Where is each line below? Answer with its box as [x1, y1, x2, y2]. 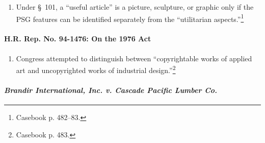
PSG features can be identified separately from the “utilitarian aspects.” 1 [16, 12, 244, 24]
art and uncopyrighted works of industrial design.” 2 [16, 63, 176, 75]
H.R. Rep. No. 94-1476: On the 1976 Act [4, 33, 151, 44]
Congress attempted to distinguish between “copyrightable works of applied [16, 53, 252, 63]
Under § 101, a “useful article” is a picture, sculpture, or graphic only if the [16, 2, 254, 12]
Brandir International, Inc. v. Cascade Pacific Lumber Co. [4, 85, 218, 96]
